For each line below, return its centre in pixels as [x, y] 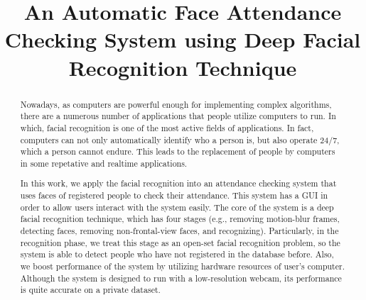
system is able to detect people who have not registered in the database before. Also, [177, 254]
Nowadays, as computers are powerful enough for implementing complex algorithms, [176, 104]
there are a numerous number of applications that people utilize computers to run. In [178, 116]
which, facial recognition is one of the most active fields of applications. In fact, [167, 127]
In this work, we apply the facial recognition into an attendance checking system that [178, 183]
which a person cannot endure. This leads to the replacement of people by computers [178, 151]
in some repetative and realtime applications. [104, 163]
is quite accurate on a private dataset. [90, 290]
